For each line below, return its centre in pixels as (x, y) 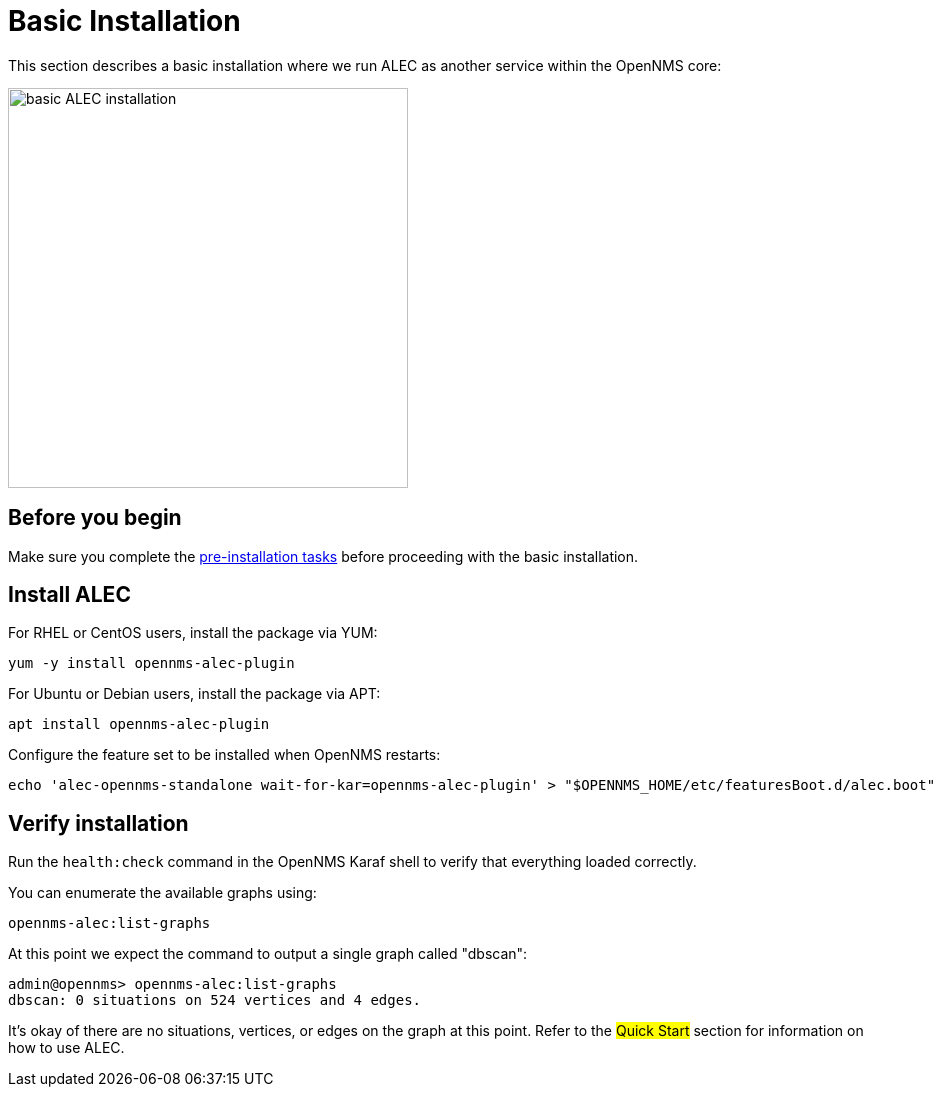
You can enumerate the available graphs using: (162, 893)
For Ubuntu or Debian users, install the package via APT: (194, 694)
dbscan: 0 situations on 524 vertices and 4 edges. (215, 1000)
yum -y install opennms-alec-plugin (151, 663)
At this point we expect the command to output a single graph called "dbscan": (268, 954)
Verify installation (98, 823)
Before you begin (95, 518)
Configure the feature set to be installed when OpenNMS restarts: (224, 755)
